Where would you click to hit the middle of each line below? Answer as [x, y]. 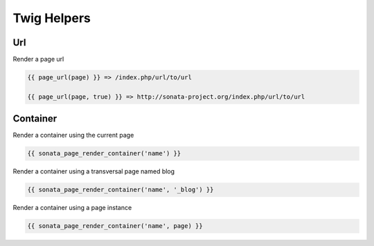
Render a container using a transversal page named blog [94, 171]
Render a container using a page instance [72, 208]
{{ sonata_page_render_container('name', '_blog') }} [121, 190]
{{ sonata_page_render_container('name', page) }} [115, 226]
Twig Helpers [52, 18]
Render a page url [38, 59]
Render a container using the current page [73, 135]
